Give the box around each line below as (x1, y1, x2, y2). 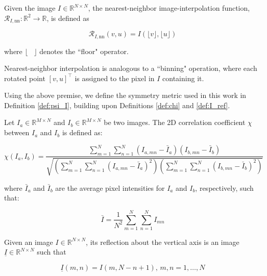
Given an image (4, 236, 53, 247)
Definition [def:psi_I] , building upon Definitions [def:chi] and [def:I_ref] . (4, 99, 230, 110)
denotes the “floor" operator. (39, 45, 129, 56)
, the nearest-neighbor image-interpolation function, (88, 3, 250, 13)
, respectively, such (195, 182, 254, 193)
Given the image (4, 3, 56, 13)
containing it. (162, 72, 204, 83)
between (4, 127, 30, 138)
